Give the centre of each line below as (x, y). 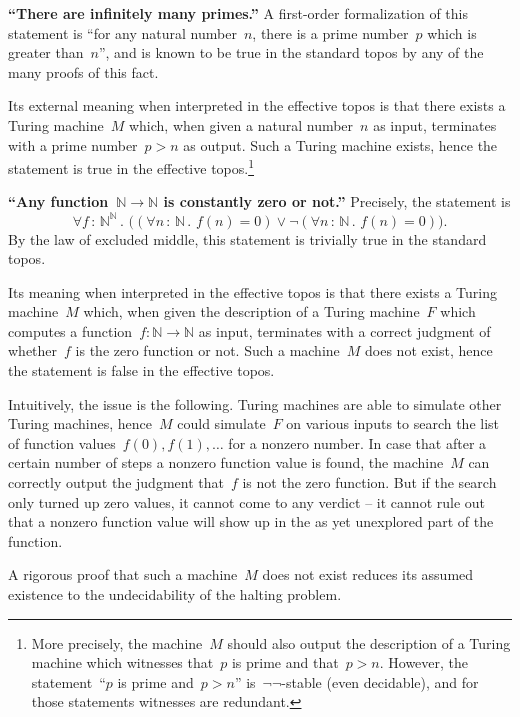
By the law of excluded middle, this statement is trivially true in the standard (247, 238)
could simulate (221, 423)
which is (452, 32)
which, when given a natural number (241, 124)
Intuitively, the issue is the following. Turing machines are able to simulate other (255, 403)
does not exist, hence (429, 350)
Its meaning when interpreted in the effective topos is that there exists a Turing (252, 291)
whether (33, 350)
